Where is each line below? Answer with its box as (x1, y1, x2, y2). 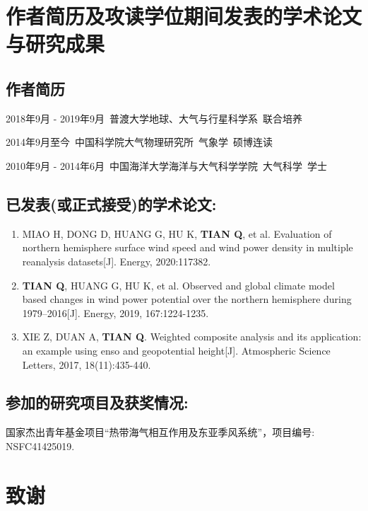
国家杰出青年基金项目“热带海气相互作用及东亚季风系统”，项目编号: (6, 425, 315, 440)
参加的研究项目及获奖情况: (6, 391, 189, 413)
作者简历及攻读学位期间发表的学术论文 (6, 1, 362, 30)
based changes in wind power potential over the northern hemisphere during (22, 292, 352, 306)
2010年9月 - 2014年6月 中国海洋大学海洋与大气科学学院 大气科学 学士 (6, 158, 327, 173)
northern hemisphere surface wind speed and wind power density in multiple (22, 240, 353, 255)
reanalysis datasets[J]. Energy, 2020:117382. (22, 253, 211, 268)
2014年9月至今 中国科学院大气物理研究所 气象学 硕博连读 (6, 134, 273, 149)
